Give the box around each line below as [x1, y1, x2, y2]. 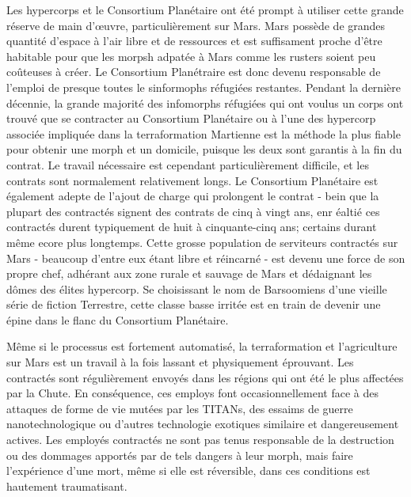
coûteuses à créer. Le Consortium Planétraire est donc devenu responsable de [6, 63, 381, 80]
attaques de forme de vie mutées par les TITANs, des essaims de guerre [6, 400, 353, 416]
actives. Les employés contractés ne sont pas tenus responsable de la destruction [6, 431, 394, 448]
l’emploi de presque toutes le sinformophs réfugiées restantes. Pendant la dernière [6, 78, 401, 95]
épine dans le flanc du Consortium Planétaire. [6, 311, 229, 328]
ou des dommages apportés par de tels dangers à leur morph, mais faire [6, 446, 353, 463]
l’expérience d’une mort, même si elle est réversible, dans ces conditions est [6, 462, 371, 479]
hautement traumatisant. [6, 477, 127, 494]
